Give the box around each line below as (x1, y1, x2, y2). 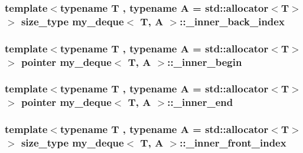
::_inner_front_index (180, 135, 286, 150)
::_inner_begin (167, 54, 242, 69)
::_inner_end (167, 95, 233, 109)
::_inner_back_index (180, 14, 285, 28)
